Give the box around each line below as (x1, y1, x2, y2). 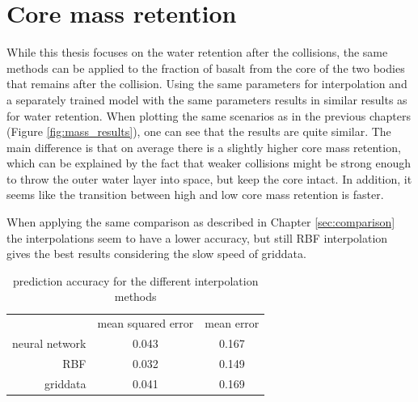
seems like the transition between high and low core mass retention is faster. (6, 186, 384, 203)
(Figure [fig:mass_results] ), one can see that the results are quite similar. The (6, 123, 391, 140)
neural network (12, 335, 87, 352)
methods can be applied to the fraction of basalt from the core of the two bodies (6, 59, 405, 76)
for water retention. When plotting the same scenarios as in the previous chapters (6, 107, 412, 124)
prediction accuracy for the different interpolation (12, 272, 259, 289)
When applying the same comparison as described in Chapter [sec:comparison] (6, 214, 395, 231)
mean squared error (97, 315, 194, 332)
